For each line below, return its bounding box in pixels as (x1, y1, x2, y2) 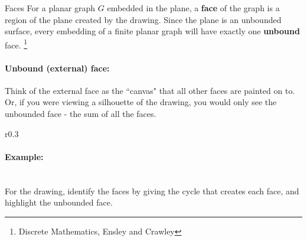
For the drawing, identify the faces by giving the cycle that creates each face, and (5, 184, 299, 197)
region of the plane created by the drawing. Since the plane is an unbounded (5, 13, 282, 25)
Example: (5, 150, 44, 162)
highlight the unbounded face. (5, 196, 113, 209)
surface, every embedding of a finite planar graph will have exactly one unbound (5, 25, 300, 37)
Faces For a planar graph (5, 2, 96, 14)
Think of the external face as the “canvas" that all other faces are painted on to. (5, 84, 295, 96)
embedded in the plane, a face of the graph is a (107, 2, 280, 14)
